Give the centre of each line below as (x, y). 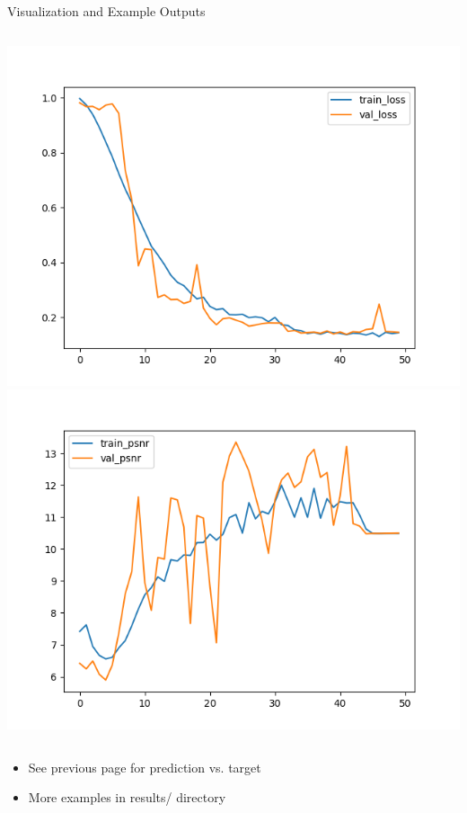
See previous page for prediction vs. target (145, 767)
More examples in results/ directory (127, 797)
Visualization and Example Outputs (106, 11)
